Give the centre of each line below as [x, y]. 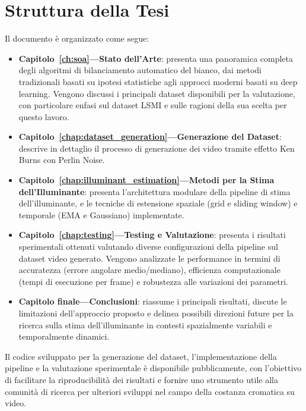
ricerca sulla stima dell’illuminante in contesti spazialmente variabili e [145, 324]
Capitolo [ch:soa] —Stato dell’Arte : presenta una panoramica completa [156, 58]
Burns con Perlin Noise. [62, 160]
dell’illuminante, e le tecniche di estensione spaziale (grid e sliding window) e [158, 203]
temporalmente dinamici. [64, 336]
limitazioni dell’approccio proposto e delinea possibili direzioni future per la [156, 313]
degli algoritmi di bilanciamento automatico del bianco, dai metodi [140, 70]
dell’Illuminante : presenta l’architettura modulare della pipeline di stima [154, 191]
